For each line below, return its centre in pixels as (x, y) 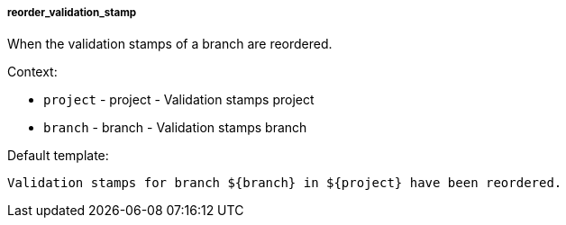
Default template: (58, 156)
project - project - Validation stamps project (179, 100)
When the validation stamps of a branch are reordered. (170, 44)
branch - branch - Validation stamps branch (175, 128)
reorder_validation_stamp (72, 13)
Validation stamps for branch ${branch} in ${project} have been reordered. (285, 183)
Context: (32, 72)
